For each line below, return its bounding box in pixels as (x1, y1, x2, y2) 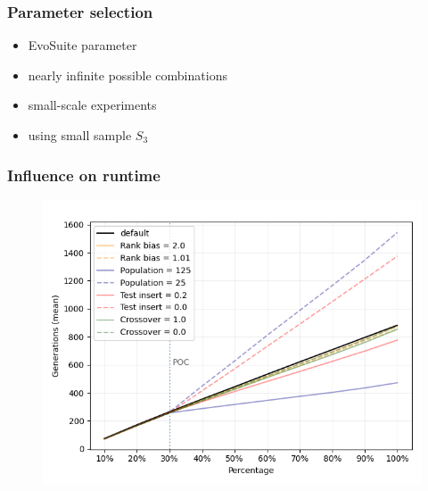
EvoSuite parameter (28, 36, 137, 54)
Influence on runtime (7, 163, 160, 186)
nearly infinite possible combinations (28, 65, 227, 84)
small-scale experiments (28, 96, 157, 114)
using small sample (28, 126, 132, 144)
